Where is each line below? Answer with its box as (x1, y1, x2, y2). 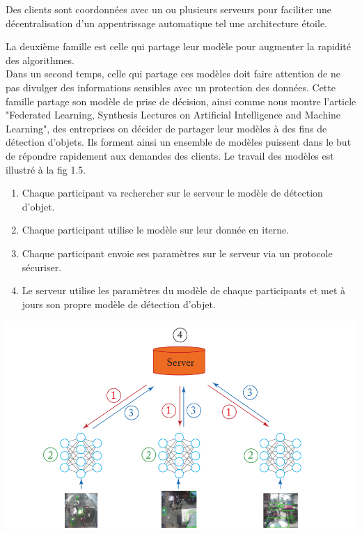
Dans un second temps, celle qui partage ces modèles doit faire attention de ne (6, 66, 340, 81)
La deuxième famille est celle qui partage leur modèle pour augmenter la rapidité (6, 39, 351, 54)
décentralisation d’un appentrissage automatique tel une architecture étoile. (6, 15, 328, 30)
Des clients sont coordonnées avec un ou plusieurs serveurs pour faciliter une (6, 2, 332, 16)
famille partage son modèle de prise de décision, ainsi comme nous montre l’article (6, 93, 356, 108)
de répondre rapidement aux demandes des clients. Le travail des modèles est (6, 148, 334, 162)
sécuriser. (22, 259, 62, 274)
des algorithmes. (6, 52, 74, 67)
